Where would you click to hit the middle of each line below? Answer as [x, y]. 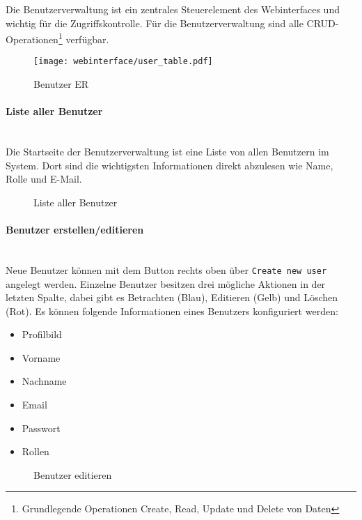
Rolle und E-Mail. [44, 179]
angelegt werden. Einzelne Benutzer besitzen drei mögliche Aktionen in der [166, 283]
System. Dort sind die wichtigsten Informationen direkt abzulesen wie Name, [170, 165]
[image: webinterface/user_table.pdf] [123, 62]
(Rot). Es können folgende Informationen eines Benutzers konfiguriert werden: [172, 311]
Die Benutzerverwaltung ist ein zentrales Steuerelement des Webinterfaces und [173, 9]
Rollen [36, 451]
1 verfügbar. [84, 38]
